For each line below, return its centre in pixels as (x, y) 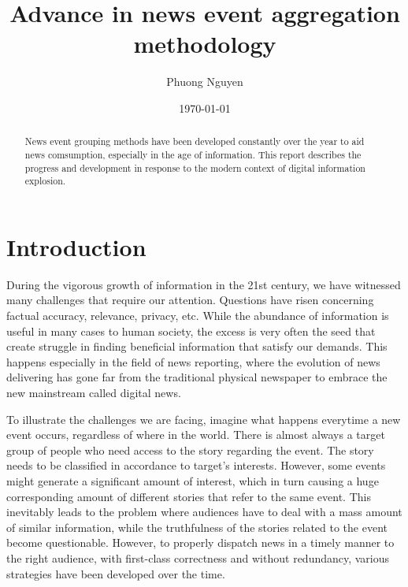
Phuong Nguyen (205, 82)
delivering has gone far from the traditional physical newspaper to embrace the (197, 377)
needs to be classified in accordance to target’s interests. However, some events (196, 465)
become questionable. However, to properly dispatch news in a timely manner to (200, 542)
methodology (205, 44)
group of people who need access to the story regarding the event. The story (190, 450)
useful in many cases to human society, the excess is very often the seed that (191, 331)
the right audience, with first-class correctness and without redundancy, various (198, 557)
